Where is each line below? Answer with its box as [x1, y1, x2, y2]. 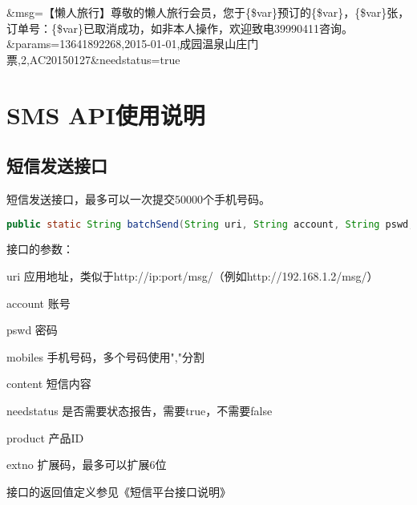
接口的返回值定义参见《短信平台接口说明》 [6, 483, 231, 499]
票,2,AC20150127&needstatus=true [6, 50, 180, 67]
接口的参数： [6, 240, 74, 257]
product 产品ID [6, 429, 84, 446]
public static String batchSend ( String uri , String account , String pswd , [6, 218, 415, 230]
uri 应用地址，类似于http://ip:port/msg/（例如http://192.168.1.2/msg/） [6, 268, 379, 285]
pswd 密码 [6, 321, 58, 338]
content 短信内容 [6, 375, 91, 392]
